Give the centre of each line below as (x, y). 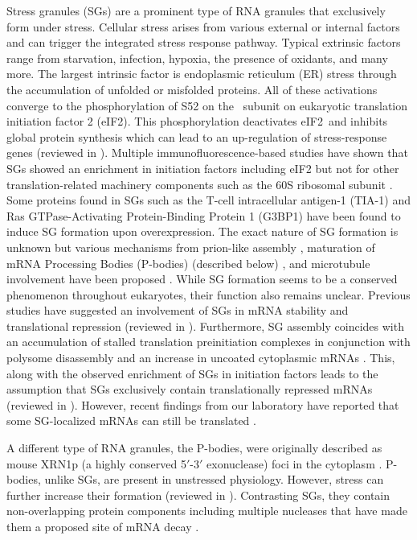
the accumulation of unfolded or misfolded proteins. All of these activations (192, 89)
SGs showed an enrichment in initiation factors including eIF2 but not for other (203, 168)
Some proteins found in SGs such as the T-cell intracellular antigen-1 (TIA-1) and (208, 200)
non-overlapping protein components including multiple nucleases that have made (207, 511)
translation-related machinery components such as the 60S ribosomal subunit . (200, 184)
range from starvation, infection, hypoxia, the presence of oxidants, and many (197, 58)
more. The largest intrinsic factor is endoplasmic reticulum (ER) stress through (202, 74)
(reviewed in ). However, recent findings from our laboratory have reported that (203, 404)
